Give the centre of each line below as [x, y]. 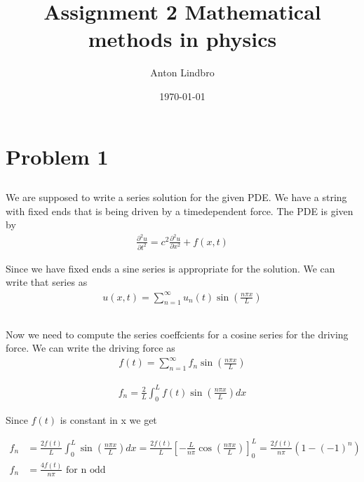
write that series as [47, 282]
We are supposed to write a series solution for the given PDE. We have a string [176, 197]
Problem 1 [57, 156]
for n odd [86, 470]
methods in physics [182, 39]
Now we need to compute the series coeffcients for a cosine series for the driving [177, 334]
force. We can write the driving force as [90, 348]
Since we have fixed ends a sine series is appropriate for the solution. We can [170, 268]
